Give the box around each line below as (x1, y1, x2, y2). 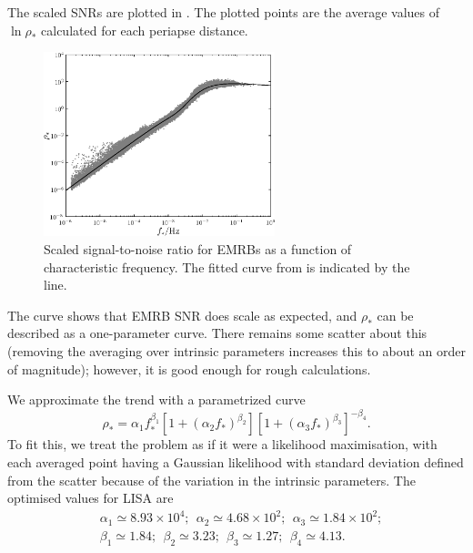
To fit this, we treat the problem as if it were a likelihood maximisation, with (7, 435, 438, 454)
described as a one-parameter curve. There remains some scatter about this (7, 323, 428, 343)
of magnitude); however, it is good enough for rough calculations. (7, 359, 371, 378)
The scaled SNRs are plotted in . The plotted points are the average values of (7, 3, 440, 21)
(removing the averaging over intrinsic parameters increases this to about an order (7, 342, 466, 361)
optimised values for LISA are (7, 488, 174, 507)
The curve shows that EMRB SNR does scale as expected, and (7, 305, 357, 324)
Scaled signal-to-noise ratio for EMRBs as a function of (44, 240, 352, 259)
